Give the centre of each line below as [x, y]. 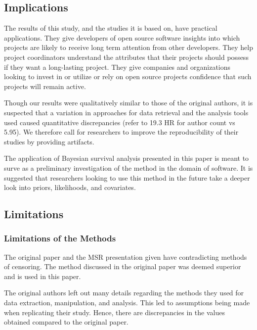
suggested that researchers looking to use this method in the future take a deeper [127, 177]
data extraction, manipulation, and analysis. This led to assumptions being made [127, 303]
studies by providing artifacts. [49, 141]
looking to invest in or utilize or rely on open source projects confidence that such [128, 76]
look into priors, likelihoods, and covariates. [70, 187]
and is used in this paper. [43, 276]
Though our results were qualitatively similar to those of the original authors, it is [128, 103]
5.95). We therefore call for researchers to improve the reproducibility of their [121, 132]
